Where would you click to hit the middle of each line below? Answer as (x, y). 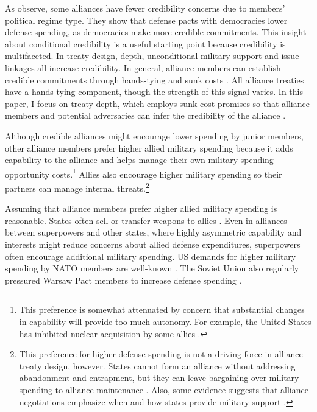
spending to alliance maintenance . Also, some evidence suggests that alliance (164, 389)
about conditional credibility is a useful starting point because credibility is (145, 44)
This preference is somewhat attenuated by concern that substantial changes (162, 309)
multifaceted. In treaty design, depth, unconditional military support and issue (152, 56)
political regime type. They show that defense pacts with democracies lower (146, 20)
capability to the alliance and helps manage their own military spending (139, 160)
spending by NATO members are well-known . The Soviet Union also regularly (152, 268)
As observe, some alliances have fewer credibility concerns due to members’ (145, 8)
